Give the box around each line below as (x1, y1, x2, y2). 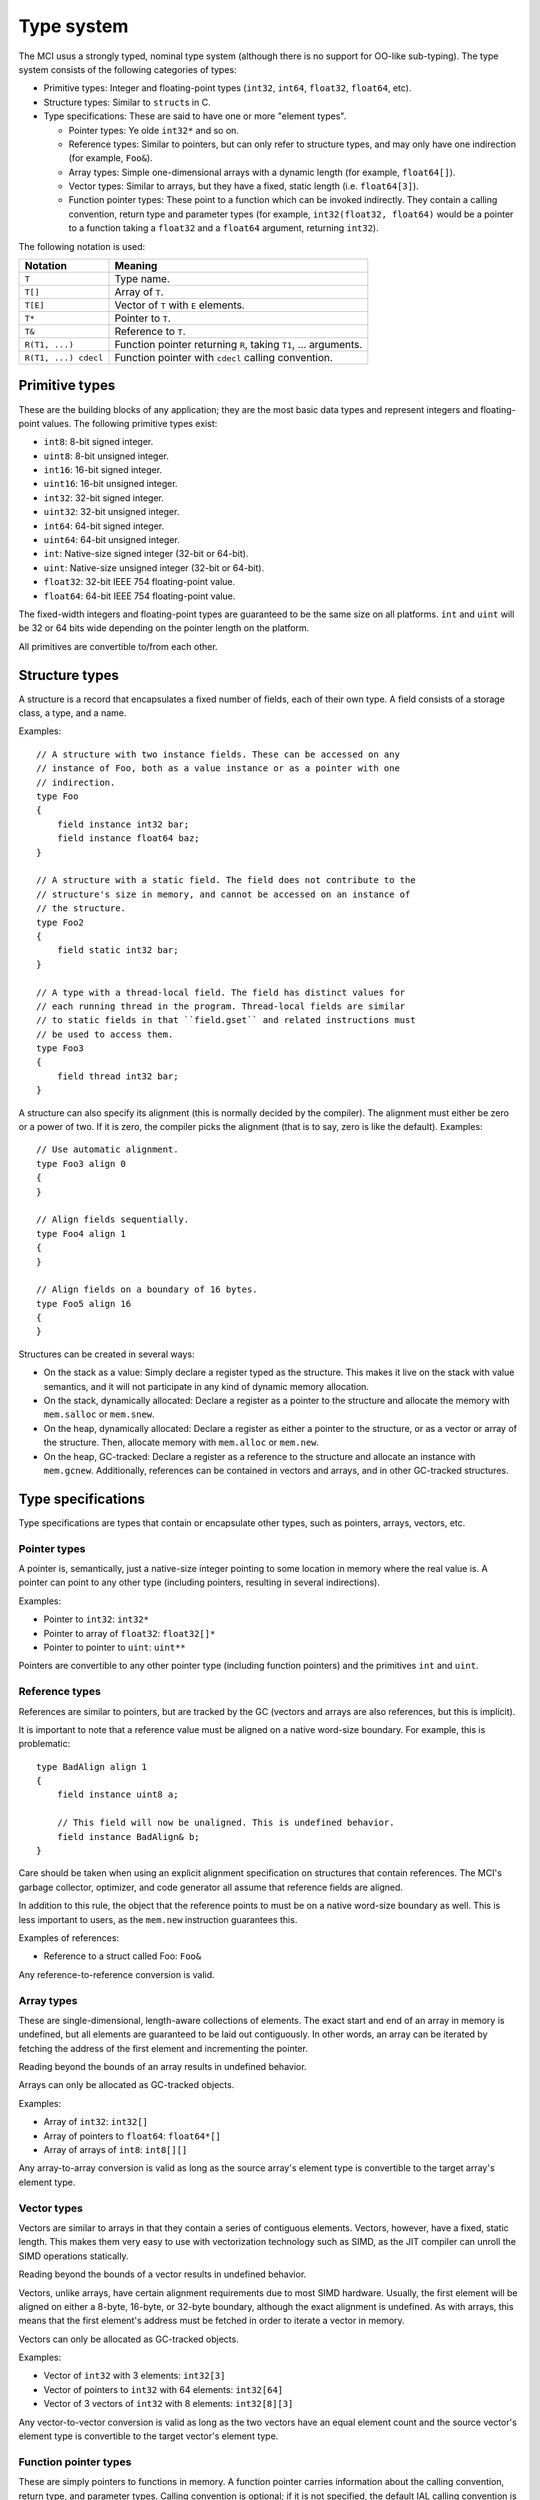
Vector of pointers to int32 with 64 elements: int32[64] (43, 2383, 284, 2395)
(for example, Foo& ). (68, 152, 154, 164)
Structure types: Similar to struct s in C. (43, 96, 211, 108)
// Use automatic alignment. (36, 1144, 179, 1155)
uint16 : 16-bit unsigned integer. (43, 478, 179, 490)
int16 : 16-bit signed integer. (43, 464, 163, 476)
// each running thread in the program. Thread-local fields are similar (36, 1000, 406, 1012)
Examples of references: (18, 1932, 120, 1944)
